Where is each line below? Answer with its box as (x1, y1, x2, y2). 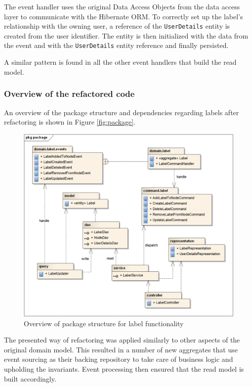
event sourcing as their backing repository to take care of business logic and (4, 354, 233, 364)
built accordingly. (4, 373, 56, 384)
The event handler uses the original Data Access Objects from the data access (4, 1, 240, 11)
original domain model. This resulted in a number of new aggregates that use (4, 344, 238, 354)
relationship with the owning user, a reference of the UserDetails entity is (4, 21, 230, 31)
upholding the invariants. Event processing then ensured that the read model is (4, 364, 244, 374)
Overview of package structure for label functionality (24, 318, 184, 328)
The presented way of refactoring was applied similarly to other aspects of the (4, 335, 240, 345)
